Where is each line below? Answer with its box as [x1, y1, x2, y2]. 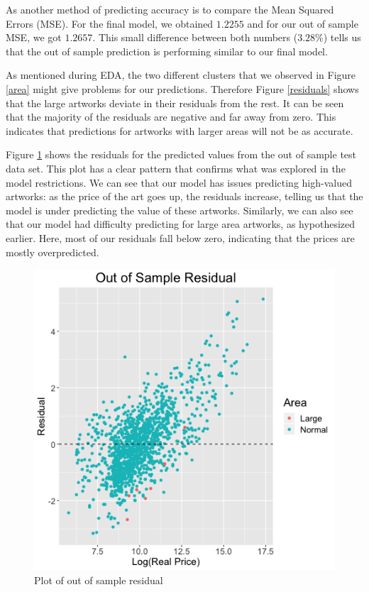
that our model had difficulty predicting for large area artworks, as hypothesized [6, 216, 356, 231]
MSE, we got [6, 30, 62, 45]
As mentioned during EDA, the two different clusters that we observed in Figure [6, 67, 356, 82]
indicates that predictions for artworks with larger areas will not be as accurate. [6, 123, 353, 138]
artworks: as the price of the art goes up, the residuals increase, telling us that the [6, 189, 363, 204]
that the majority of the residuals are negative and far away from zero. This [6, 109, 336, 124]
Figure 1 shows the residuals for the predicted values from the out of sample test [6, 147, 357, 162]
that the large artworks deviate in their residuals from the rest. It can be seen [6, 95, 344, 110]
